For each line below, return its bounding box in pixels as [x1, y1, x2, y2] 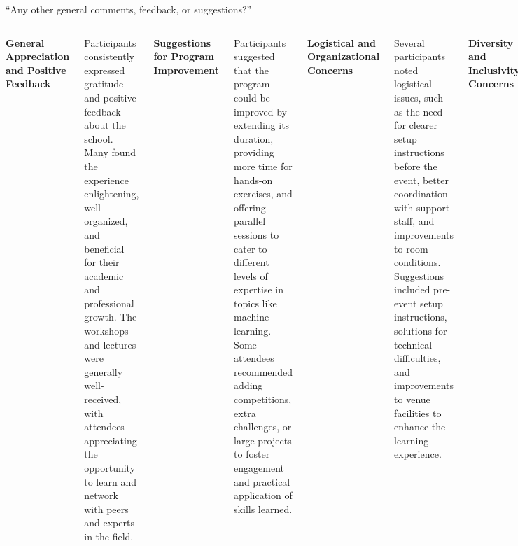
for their [84, 255, 120, 269]
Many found [84, 145, 136, 160]
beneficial [84, 241, 125, 255]
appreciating [84, 433, 137, 447]
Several [394, 35, 425, 50]
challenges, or [234, 419, 292, 434]
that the [234, 62, 269, 77]
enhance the [394, 419, 446, 434]
